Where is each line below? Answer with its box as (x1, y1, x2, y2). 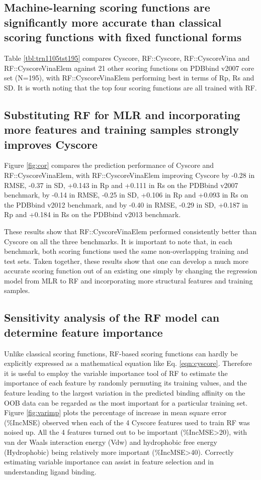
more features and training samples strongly (4, 122, 239, 137)
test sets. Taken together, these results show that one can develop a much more (4, 255, 248, 266)
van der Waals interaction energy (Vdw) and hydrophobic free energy (4, 437, 217, 447)
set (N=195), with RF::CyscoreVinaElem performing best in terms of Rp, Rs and (4, 72, 254, 83)
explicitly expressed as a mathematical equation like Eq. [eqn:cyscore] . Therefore (4, 358, 252, 368)
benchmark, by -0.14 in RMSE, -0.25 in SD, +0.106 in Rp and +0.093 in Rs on (4, 189, 248, 200)
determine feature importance (4, 324, 163, 340)
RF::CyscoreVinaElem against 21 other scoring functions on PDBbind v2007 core (4, 62, 254, 73)
